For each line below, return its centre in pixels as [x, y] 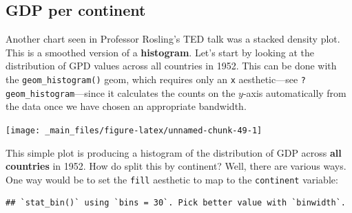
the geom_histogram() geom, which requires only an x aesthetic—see [152, 79]
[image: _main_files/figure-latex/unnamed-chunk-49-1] [134, 130]
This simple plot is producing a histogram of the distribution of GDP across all [174, 152]
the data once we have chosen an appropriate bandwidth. [126, 106]
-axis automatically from [294, 92]
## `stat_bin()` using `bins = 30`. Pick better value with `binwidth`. [176, 203]
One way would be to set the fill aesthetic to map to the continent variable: [172, 179]
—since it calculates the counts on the [155, 92]
